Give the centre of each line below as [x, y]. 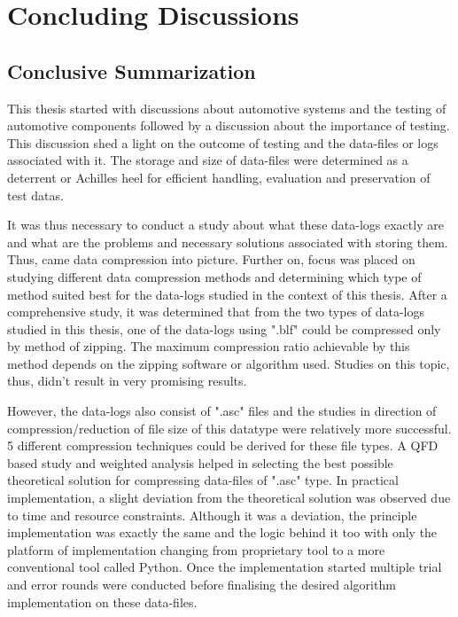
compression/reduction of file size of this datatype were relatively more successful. [229, 428]
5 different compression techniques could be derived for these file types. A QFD [223, 445]
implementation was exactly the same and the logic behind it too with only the [222, 532]
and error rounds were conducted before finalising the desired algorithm [202, 585]
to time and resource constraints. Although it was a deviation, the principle [212, 515]
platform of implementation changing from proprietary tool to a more [196, 549]
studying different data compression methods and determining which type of [214, 276]
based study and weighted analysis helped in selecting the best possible [200, 462]
